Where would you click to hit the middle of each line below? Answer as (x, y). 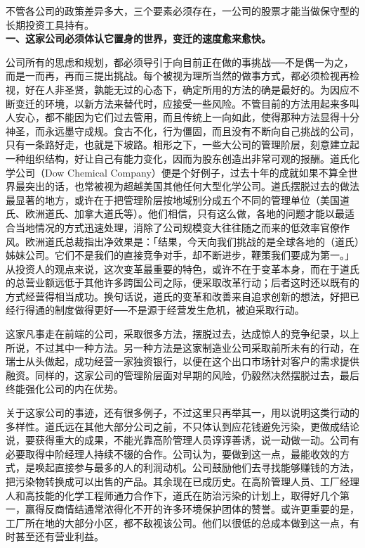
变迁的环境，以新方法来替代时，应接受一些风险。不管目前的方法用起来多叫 (187, 103)
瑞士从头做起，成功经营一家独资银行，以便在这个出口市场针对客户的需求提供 (182, 361)
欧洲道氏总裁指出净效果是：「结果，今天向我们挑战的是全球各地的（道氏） (192, 241)
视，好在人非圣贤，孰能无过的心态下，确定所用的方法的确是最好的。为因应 (178, 89)
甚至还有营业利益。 (59, 536)
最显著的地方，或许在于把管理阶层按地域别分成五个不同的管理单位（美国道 (178, 199)
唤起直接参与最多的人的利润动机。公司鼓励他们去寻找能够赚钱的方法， (197, 467)
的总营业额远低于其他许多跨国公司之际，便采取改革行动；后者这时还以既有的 (182, 282)
